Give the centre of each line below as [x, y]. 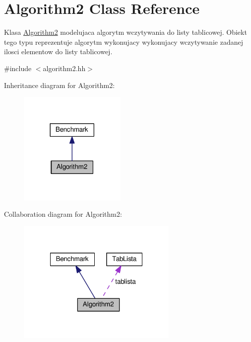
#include [18, 68]
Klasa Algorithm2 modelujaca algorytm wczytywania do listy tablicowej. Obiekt [125, 32]
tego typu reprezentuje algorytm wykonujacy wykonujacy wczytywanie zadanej [124, 42]
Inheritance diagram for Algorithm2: [60, 85]
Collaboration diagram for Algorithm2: [63, 214]
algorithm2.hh [64, 68]
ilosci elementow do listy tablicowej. [58, 51]
